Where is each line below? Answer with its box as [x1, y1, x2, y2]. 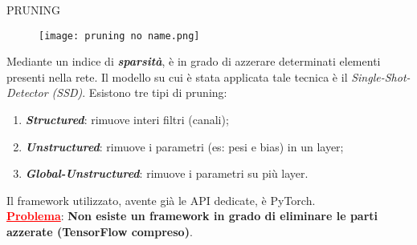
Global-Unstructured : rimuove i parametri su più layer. [25, 165, 309, 182]
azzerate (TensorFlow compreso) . [6, 223, 193, 239]
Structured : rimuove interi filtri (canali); [25, 111, 229, 128]
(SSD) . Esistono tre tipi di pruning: [51, 84, 227, 101]
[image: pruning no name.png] [39, 30, 200, 42]
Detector [6, 84, 48, 101]
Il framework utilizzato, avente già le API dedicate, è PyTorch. [6, 191, 316, 208]
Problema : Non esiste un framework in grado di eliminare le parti [6, 207, 378, 224]
